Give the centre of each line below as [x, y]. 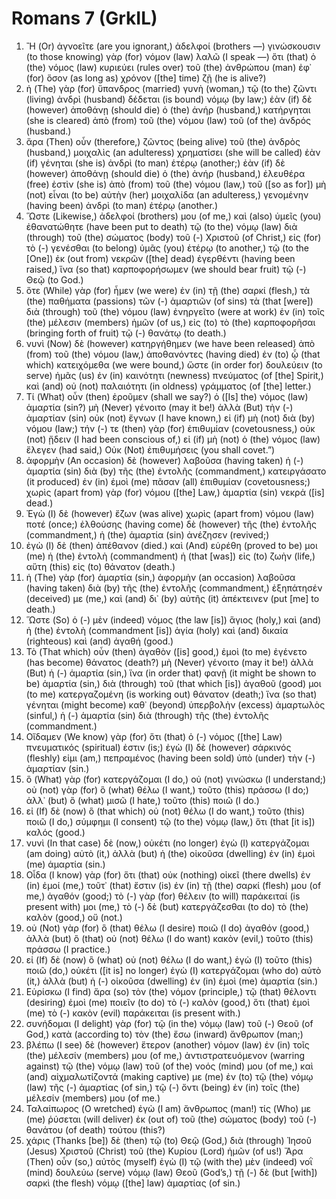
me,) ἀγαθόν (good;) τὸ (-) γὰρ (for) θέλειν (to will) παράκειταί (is [163, 896]
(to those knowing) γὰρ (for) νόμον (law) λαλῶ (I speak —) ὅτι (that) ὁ [171, 56]
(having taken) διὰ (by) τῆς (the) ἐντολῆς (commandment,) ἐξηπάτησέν [174, 588]
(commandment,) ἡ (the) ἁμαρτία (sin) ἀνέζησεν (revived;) [147, 534]
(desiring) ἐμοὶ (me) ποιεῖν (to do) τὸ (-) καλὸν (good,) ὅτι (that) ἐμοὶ [167, 1002]
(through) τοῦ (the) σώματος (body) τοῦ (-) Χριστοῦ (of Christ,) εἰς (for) [173, 237]
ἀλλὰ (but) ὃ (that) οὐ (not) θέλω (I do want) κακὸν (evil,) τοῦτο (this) [169, 938]
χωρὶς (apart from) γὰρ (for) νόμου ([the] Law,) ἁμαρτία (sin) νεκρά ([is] [175, 492]
